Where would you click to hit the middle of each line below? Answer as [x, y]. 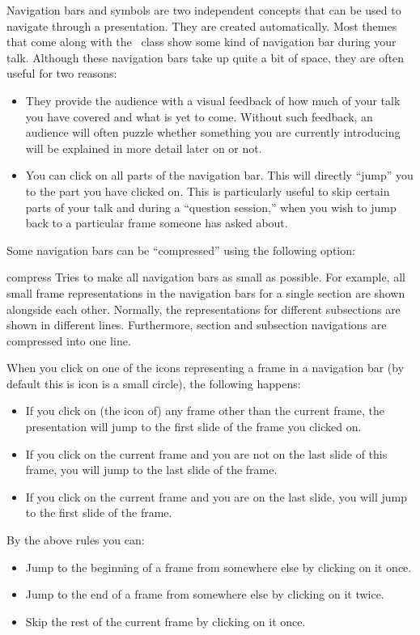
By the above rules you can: [76, 540]
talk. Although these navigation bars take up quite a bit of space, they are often [206, 57]
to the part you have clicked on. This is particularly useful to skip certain [208, 190]
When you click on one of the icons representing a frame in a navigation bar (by [206, 368]
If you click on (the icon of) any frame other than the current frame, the [205, 411]
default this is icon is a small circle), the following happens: [154, 383]
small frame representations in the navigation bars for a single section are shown [206, 292]
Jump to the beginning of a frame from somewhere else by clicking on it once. [218, 567]
